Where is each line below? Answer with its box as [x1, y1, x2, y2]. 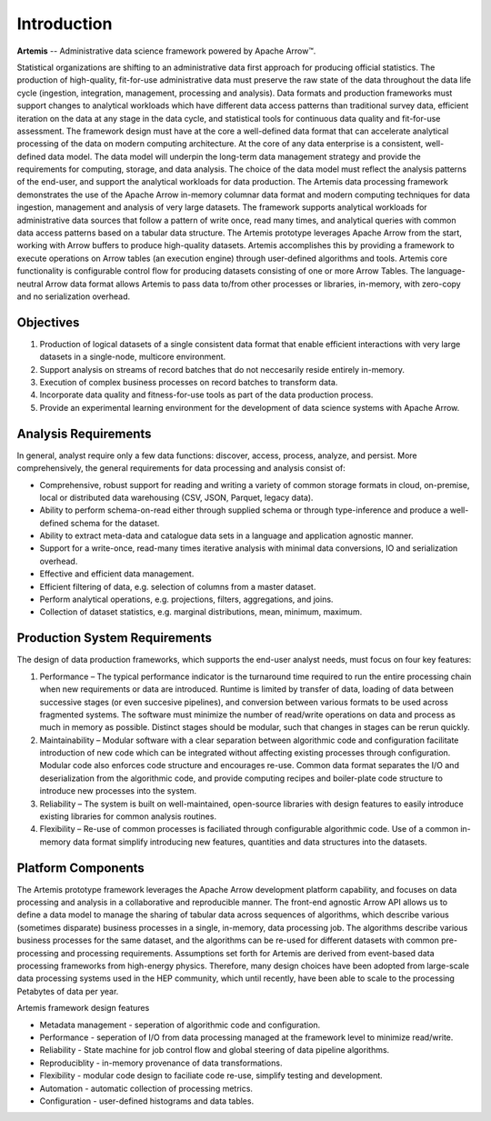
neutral [16, 278, 44, 289]
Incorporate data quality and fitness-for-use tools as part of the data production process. [39, 389, 374, 400]
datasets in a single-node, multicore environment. [39, 351, 226, 363]
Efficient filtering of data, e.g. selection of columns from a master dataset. [39, 581, 316, 592]
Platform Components [16, 860, 145, 876]
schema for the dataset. [70, 517, 160, 528]
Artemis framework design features [16, 1003, 150, 1014]
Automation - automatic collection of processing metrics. [39, 1083, 254, 1094]
